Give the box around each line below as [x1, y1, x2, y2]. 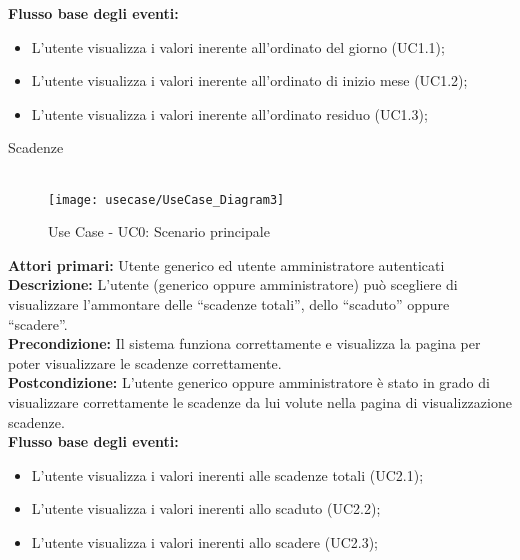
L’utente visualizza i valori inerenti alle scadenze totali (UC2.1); [31, 464, 424, 485]
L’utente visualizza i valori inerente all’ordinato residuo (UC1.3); [31, 103, 428, 124]
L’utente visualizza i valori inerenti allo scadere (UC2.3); [31, 531, 378, 552]
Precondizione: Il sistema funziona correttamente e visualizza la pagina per [8, 333, 481, 354]
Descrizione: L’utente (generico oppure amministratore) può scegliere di [8, 274, 458, 295]
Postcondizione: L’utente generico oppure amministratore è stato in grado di [8, 372, 490, 393]
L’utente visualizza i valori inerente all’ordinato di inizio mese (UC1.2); [31, 70, 468, 91]
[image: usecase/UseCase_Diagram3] [48, 192, 285, 207]
